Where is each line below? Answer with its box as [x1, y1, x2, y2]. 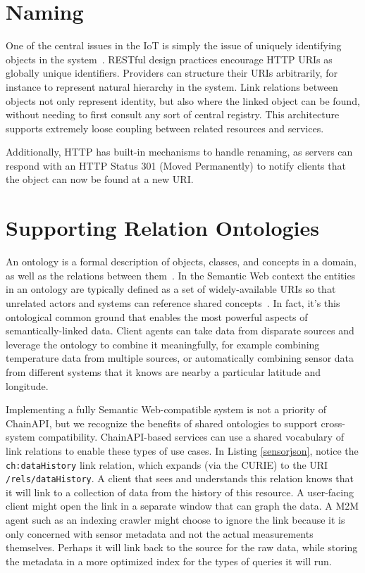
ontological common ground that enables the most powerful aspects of [6, 309, 308, 324]
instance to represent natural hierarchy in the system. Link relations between [6, 79, 338, 94]
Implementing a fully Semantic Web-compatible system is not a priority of [6, 402, 326, 417]
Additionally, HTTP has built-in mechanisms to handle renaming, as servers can [6, 144, 353, 159]
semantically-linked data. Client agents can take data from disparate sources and [6, 323, 354, 338]
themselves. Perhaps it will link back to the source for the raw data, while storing [6, 540, 358, 555]
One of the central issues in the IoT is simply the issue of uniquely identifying [6, 38, 342, 53]
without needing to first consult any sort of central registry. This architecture [6, 107, 340, 122]
